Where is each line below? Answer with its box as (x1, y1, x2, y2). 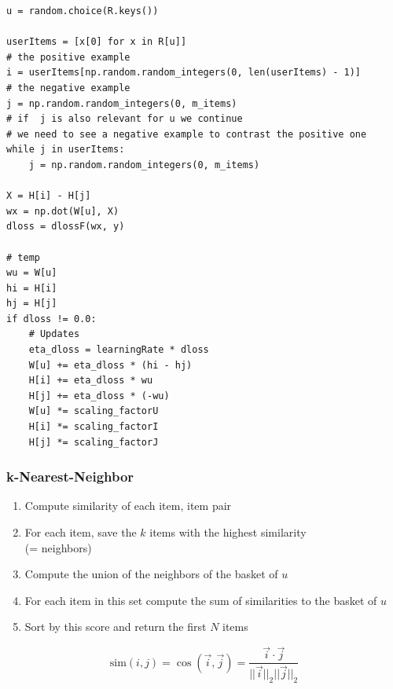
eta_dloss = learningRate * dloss (28, 344, 209, 356)
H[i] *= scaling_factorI (28, 421, 159, 433)
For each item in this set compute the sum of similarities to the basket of (24, 592, 377, 608)
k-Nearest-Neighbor (6, 467, 134, 486)
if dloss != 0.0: (6, 313, 97, 324)
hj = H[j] (6, 298, 57, 310)
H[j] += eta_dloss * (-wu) (28, 390, 170, 401)
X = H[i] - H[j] (6, 190, 91, 202)
